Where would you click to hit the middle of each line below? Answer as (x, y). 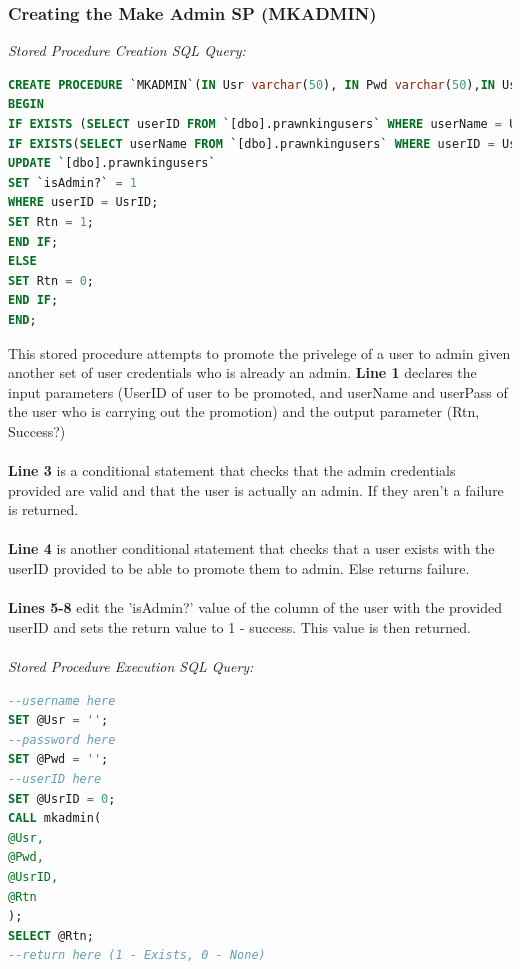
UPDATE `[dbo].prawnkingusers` (112, 163)
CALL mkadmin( (55, 818)
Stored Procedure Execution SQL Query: (131, 666)
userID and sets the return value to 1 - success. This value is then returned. (239, 626)
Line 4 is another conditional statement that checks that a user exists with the (251, 548)
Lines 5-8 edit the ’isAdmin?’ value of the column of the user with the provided (255, 607)
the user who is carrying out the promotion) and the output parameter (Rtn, (244, 411)
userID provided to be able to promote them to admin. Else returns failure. (239, 568)
